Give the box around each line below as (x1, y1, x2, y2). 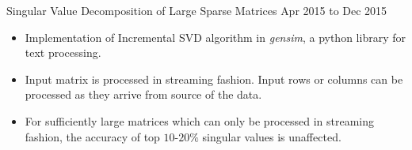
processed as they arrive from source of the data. (25, 86, 262, 103)
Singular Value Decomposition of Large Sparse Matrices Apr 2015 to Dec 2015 (6, 2, 387, 18)
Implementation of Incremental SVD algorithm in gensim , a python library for (25, 28, 406, 45)
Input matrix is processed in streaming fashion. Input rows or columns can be (25, 70, 403, 87)
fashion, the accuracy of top (25, 128, 160, 144)
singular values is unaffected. (202, 128, 341, 144)
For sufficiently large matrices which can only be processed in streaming (25, 112, 374, 129)
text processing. (25, 44, 101, 61)
